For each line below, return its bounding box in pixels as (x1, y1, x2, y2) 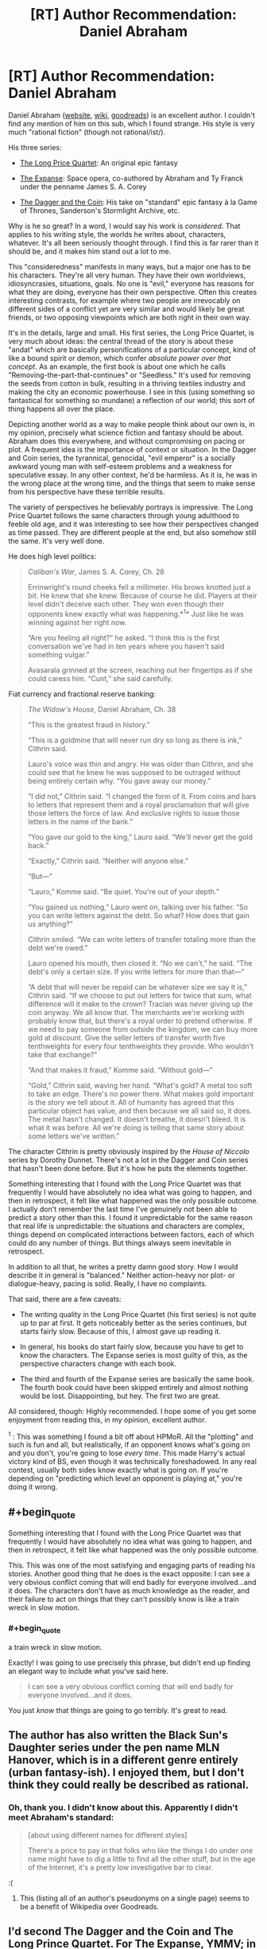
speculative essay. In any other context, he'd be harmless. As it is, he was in (8, 470, 257, 479)
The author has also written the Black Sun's (8, 1729, 229, 1742)
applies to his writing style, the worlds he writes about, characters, (8, 229, 226, 239)
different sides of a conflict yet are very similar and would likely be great (8, 304, 245, 313)
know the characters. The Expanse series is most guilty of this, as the (19, 1350, 248, 1360)
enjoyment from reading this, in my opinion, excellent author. (8, 1415, 207, 1424)
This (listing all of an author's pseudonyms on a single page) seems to (19, 1893, 250, 1903)
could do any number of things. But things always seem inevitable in (8, 1238, 232, 1247)
